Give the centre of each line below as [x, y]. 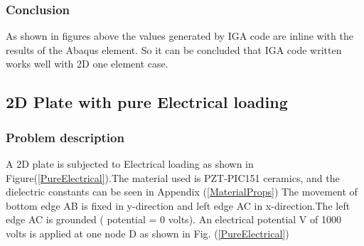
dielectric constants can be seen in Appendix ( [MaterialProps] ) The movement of [182, 192]
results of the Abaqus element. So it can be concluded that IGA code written [174, 49]
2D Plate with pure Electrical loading [147, 102]
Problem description [65, 137]
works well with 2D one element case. [87, 64]
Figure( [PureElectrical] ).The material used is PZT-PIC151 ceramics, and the [173, 177]
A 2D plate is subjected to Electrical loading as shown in [130, 164]
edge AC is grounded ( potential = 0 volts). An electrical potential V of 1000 [173, 219]
